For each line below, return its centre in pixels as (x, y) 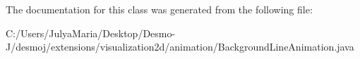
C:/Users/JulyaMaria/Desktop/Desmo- (91, 33)
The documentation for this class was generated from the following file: (159, 9)
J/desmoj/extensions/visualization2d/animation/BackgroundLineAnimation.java (180, 47)
